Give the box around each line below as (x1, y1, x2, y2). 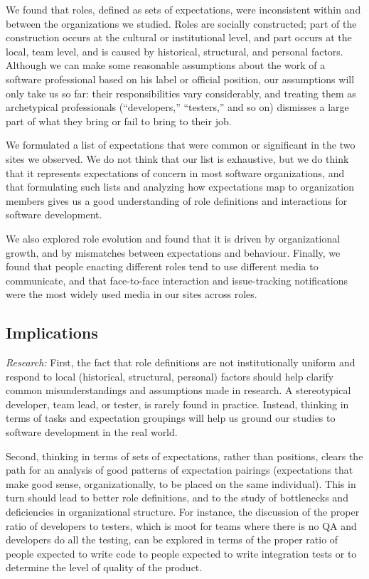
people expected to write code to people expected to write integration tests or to (6, 546, 357, 561)
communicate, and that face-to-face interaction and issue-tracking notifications (6, 272, 348, 287)
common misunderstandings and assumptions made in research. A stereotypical (6, 383, 351, 398)
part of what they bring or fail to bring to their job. (6, 113, 232, 128)
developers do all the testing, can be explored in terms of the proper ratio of (6, 532, 338, 547)
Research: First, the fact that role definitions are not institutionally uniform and (6, 355, 355, 370)
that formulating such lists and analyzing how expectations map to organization (6, 179, 355, 194)
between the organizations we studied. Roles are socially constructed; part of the (6, 16, 357, 31)
